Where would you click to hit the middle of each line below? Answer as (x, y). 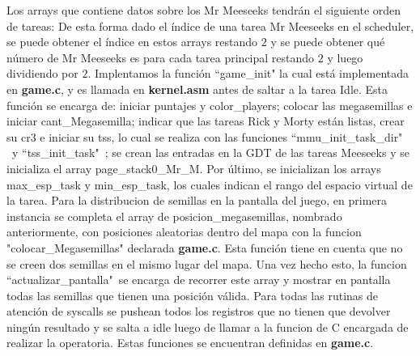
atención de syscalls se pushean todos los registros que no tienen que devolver (199, 311)
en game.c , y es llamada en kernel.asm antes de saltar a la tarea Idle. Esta (197, 89)
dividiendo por (42, 73)
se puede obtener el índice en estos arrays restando (132, 42)
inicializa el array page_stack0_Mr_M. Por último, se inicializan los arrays (194, 168)
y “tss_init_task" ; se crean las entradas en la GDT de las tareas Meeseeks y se (210, 153)
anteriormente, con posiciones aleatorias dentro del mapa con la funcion (184, 232)
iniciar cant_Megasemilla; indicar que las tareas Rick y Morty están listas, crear (206, 121)
